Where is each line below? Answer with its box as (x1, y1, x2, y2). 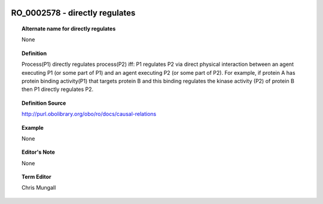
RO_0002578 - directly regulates (11, 8, 136, 18)
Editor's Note (22, 148, 55, 156)
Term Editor (22, 173, 51, 181)
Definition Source (22, 99, 66, 106)
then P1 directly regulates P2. (22, 86, 94, 93)
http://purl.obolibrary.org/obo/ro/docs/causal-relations (22, 111, 157, 118)
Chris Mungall (22, 184, 56, 191)
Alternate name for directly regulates (22, 25, 116, 32)
